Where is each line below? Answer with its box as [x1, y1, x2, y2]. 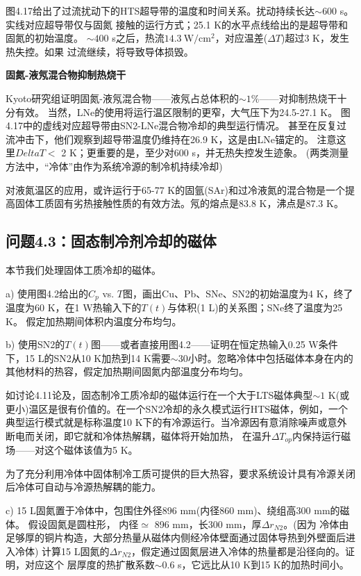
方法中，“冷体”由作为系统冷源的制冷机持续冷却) [6, 158, 223, 173]
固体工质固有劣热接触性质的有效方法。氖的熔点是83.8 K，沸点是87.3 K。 [15, 196, 344, 211]
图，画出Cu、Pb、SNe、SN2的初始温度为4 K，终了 [123, 286, 353, 300]
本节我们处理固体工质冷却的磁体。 [6, 262, 161, 277]
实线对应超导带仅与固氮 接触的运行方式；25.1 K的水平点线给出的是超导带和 [6, 17, 349, 31]
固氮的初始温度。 [6, 31, 83, 45]
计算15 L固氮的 [42, 543, 110, 558]
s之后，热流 [112, 31, 165, 45]
